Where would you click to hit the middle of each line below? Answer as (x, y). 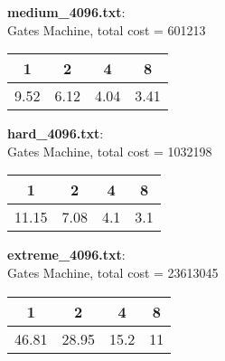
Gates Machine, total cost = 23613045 (113, 272)
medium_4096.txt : (66, 12)
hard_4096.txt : (56, 133)
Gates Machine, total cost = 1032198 (110, 151)
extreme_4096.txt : (66, 255)
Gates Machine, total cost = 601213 (107, 29)
